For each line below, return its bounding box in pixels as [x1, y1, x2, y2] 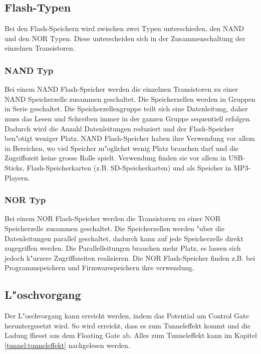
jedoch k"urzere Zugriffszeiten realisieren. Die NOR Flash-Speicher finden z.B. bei [5, 252, 255, 263]
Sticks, [5, 162, 25, 172]
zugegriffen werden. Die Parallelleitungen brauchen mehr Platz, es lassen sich [5, 243, 241, 253]
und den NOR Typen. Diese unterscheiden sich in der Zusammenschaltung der [5, 33, 245, 43]
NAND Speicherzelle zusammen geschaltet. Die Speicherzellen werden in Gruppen [5, 93, 255, 104]
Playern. [5, 172, 30, 183]
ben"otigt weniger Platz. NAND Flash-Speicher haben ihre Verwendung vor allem [5, 133, 255, 143]
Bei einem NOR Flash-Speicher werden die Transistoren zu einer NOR [5, 213, 221, 224]
